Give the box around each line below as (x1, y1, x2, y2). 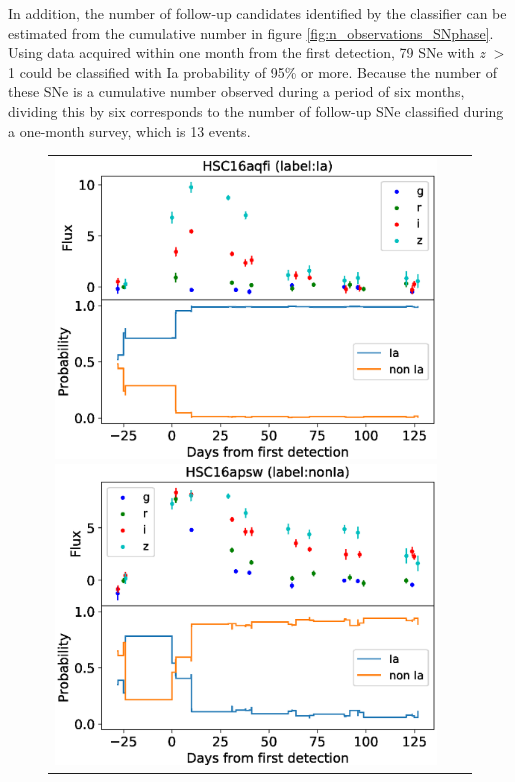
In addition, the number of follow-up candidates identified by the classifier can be (8, 3, 507, 23)
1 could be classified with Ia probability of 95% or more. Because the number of (8, 61, 498, 82)
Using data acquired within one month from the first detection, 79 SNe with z (8, 42, 485, 63)
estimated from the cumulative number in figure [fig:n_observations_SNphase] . (8, 22, 494, 43)
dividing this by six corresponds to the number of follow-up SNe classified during (8, 100, 504, 121)
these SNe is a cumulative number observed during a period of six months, (8, 81, 465, 102)
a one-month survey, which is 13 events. (8, 120, 251, 141)
